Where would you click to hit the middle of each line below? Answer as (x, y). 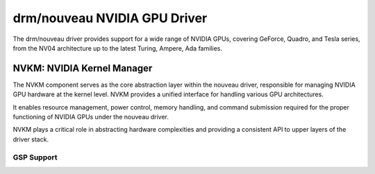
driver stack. (31, 139)
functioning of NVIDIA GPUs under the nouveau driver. (91, 117)
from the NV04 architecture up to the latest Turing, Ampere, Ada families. (117, 48)
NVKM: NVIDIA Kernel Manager (83, 68)
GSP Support (35, 157)
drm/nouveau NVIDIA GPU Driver (110, 18)
